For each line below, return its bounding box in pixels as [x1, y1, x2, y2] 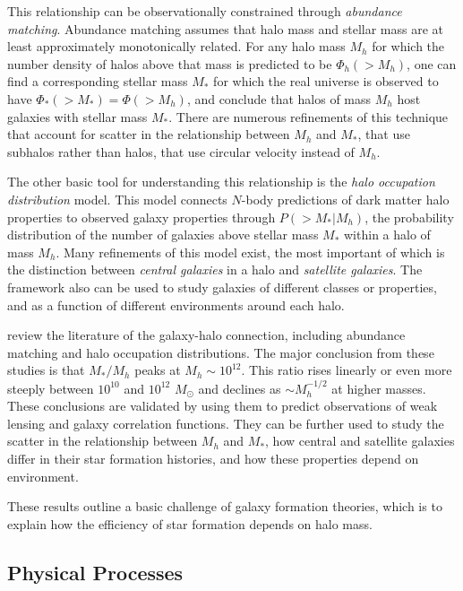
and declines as [198, 378, 281, 397]
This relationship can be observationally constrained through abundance [7, 2, 402, 20]
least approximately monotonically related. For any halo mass [7, 37, 346, 56]
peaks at [134, 361, 181, 379]
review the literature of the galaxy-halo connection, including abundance [7, 326, 406, 344]
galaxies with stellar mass [7, 107, 148, 126]
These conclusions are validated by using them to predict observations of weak [7, 396, 438, 415]
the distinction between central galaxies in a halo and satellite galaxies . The [7, 260, 423, 279]
